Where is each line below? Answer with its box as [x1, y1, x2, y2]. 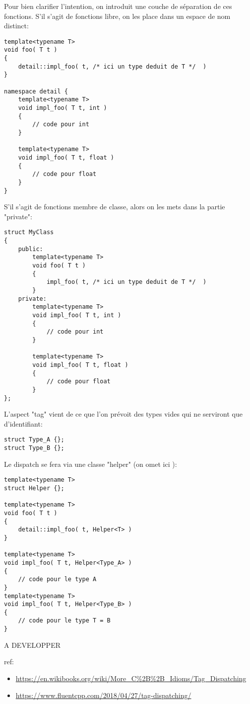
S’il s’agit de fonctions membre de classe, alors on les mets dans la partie [4, 201, 225, 212]
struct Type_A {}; [4, 436, 64, 443]
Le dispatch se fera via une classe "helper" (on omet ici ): [4, 458, 177, 469]
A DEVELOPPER [4, 639, 61, 650]
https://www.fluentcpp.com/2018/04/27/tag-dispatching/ [15, 690, 191, 700]
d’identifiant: [4, 418, 43, 429]
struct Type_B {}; [4, 444, 64, 452]
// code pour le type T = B [18, 617, 111, 624]
